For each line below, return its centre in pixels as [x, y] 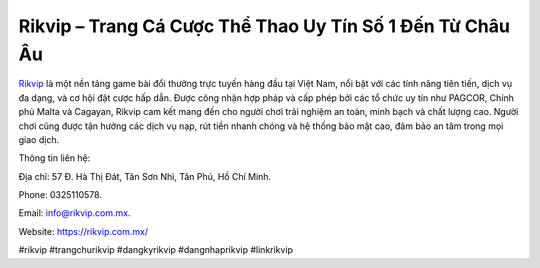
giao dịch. [39, 139]
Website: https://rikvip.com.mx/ [83, 231]
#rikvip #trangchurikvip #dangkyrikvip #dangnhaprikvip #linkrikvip [156, 250]
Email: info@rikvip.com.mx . [74, 213]
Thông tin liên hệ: [54, 158]
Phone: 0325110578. [60, 195]
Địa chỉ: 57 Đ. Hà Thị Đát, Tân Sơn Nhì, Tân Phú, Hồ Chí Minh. [145, 176]
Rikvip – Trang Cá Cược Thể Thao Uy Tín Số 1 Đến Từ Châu [264, 26]
